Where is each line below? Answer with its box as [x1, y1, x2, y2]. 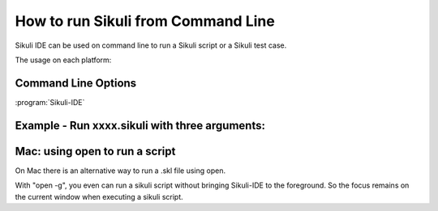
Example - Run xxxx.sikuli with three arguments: [15, 118, 265, 133]
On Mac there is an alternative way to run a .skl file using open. [15, 166, 226, 175]
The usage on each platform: [15, 55, 112, 65]
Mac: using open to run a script [15, 144, 176, 158]
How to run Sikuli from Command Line [15, 12, 275, 30]
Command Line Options [15, 76, 137, 90]
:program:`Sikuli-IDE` [15, 97, 85, 107]
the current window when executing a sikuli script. [15, 192, 184, 201]
